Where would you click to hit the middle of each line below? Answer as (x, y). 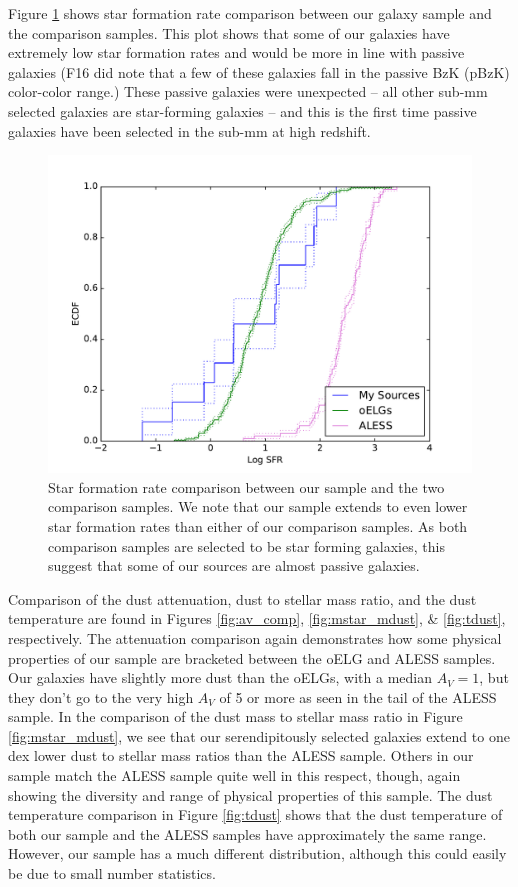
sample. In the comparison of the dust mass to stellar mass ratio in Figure (235, 716)
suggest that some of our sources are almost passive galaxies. (234, 565)
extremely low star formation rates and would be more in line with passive (236, 52)
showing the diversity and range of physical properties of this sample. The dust (250, 794)
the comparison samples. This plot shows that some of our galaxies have (229, 32)
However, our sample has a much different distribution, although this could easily (257, 853)
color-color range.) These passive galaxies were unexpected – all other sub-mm (248, 91)
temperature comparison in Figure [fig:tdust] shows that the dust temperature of (255, 814)
